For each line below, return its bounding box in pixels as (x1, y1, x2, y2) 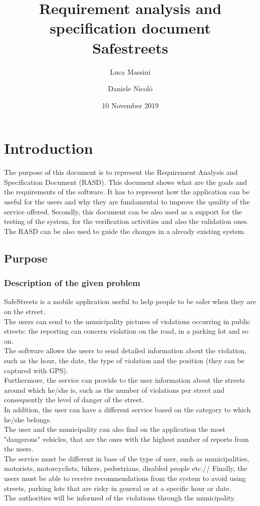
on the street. (4, 306, 45, 316)
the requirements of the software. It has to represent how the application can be (4, 186, 249, 197)
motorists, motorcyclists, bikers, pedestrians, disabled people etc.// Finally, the (4, 463, 247, 473)
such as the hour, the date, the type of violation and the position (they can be (4, 355, 244, 365)
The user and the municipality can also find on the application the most (4, 424, 225, 434)
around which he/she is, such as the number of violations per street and (4, 384, 225, 395)
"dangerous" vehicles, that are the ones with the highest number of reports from (4, 433, 249, 444)
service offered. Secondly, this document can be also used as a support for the (4, 206, 242, 216)
